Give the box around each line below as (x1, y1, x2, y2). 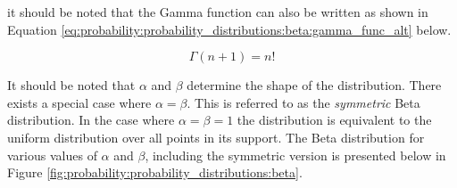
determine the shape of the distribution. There (187, 76, 442, 94)
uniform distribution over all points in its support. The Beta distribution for (7, 127, 425, 146)
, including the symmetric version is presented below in (145, 145, 446, 164)
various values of (7, 145, 97, 164)
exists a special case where (7, 93, 152, 111)
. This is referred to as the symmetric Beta (187, 93, 420, 111)
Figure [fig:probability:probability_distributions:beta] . (7, 163, 303, 182)
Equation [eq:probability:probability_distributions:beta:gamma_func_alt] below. (7, 20, 452, 38)
